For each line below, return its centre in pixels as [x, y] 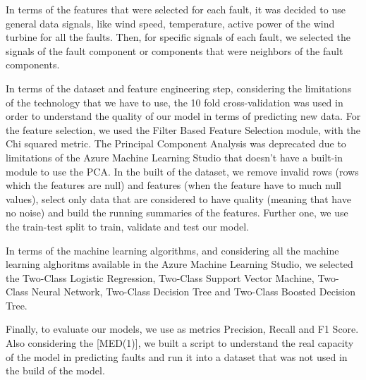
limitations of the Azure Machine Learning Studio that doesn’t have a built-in [175, 157]
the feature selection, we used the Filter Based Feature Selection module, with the [183, 129]
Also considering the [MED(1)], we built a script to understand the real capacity [180, 343]
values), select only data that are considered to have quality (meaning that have [178, 198]
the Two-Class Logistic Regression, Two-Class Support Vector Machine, [160, 277]
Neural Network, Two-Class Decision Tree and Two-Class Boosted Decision [193, 292]
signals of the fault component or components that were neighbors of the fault [175, 50]
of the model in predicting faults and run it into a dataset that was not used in [177, 356]
